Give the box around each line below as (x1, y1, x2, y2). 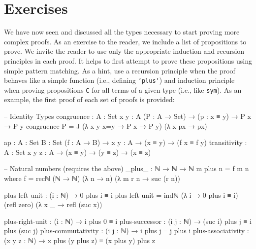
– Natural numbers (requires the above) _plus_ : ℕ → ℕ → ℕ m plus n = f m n (4, 163, 249, 174)
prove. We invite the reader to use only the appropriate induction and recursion (4, 46, 245, 56)
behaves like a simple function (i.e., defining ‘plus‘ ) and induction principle (4, 75, 235, 85)
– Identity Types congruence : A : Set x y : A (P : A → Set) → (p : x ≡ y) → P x (4, 111, 251, 121)
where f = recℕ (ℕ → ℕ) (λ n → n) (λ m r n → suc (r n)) (4, 173, 180, 183)
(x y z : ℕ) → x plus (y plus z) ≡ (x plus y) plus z (4, 235, 155, 245)
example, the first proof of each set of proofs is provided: (4, 94, 175, 105)
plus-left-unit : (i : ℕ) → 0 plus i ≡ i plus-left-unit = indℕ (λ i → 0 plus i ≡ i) (4, 189, 238, 200)
